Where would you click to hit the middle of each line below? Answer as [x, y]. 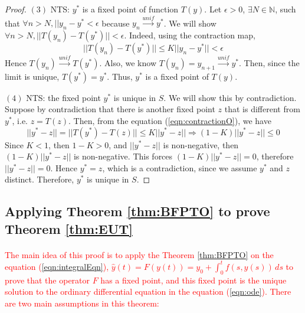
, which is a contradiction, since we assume [180, 167]
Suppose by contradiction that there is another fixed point [110, 109]
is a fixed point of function [130, 9]
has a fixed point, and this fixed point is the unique [194, 280]
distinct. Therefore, [40, 179]
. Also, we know [128, 62]
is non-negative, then [201, 144]
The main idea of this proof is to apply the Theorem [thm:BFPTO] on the [139, 254]
